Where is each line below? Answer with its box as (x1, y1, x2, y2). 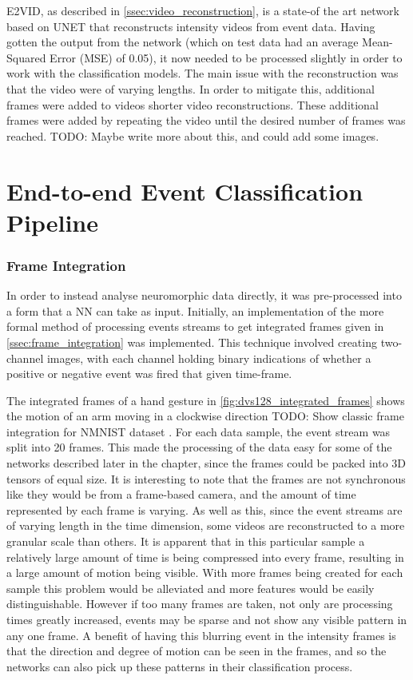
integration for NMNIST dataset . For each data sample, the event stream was (6, 423, 391, 439)
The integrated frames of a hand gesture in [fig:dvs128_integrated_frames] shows (6, 392, 405, 408)
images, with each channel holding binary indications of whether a (46, 349, 371, 366)
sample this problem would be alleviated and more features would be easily (6, 579, 375, 596)
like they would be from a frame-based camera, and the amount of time (6, 486, 356, 503)
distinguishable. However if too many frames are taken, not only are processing (6, 595, 393, 612)
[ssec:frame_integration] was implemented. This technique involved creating (6, 333, 377, 350)
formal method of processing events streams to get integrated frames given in (6, 318, 384, 335)
